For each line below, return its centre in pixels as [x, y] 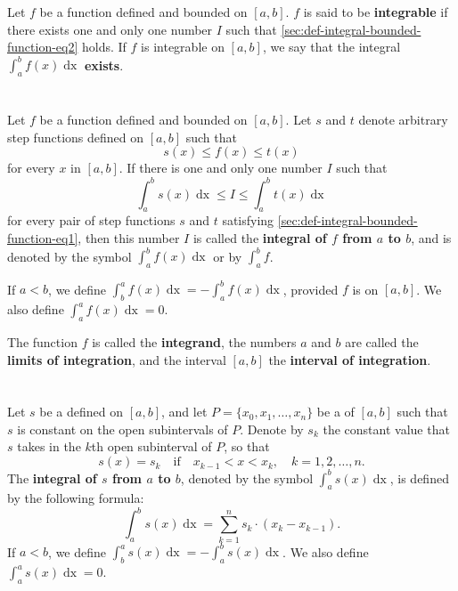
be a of [335, 412]
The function [42, 341]
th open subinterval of [151, 446]
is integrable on [183, 47]
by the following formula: [76, 498]
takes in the [49, 446]
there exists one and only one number [110, 29]
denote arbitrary [403, 120]
